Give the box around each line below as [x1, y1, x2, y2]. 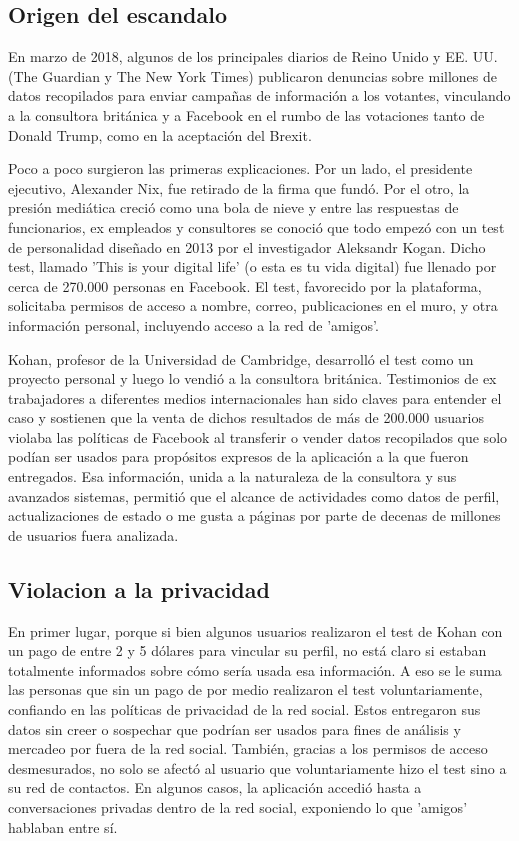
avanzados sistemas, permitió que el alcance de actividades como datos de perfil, [8, 485, 500, 506]
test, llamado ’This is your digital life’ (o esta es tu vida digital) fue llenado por [8, 256, 497, 277]
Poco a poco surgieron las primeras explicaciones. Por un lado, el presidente [8, 158, 473, 179]
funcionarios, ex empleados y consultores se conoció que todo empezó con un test [8, 216, 505, 237]
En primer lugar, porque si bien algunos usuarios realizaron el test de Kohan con [8, 620, 503, 641]
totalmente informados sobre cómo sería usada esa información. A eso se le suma [8, 659, 502, 680]
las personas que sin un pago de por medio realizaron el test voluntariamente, [8, 679, 483, 700]
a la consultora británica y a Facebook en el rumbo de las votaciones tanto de [8, 104, 485, 125]
